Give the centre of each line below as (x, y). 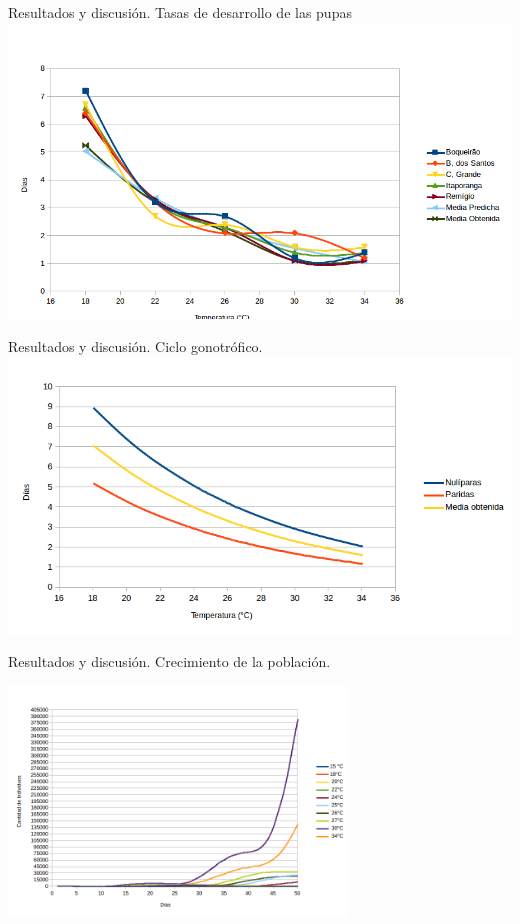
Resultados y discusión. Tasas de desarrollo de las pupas (180, 12)
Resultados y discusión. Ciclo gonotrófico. (135, 346)
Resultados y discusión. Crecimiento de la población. (169, 661)
